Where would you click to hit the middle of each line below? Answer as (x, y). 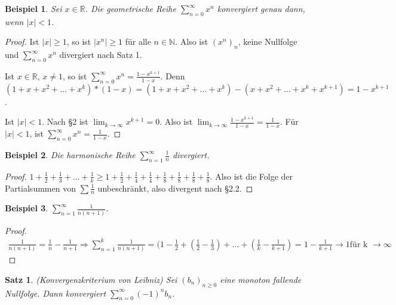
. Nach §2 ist (65, 121)
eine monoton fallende (261, 279)
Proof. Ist (22, 41)
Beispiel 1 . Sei (33, 8)
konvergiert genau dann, (261, 8)
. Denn (173, 76)
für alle (138, 41)
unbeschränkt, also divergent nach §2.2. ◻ (175, 188)
